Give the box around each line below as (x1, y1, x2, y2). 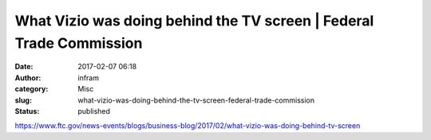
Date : (14, 62, 34, 72)
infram (77, 72, 100, 83)
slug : (14, 95, 32, 105)
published (77, 106, 111, 115)
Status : (14, 106, 40, 115)
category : (14, 84, 49, 94)
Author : (14, 72, 42, 83)
